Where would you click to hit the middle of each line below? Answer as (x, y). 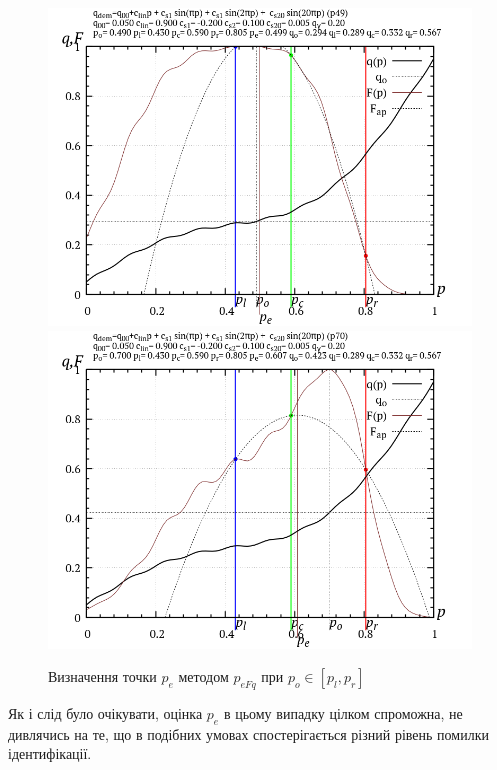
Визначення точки (102, 676)
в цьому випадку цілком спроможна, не (343, 712)
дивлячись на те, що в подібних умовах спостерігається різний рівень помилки (248, 733)
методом (203, 676)
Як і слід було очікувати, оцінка (105, 712)
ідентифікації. (50, 753)
